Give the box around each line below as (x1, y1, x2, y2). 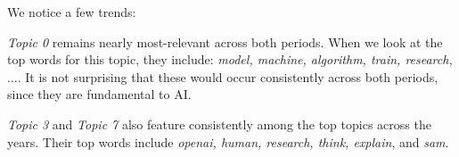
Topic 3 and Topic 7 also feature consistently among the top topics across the (7, 114, 431, 133)
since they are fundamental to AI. (7, 85, 192, 103)
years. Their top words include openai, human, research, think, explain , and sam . (7, 132, 449, 151)
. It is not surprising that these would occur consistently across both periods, (17, 67, 439, 86)
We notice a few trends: (7, 3, 136, 21)
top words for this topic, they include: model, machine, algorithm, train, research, (7, 50, 453, 69)
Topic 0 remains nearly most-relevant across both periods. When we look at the (7, 32, 443, 51)
